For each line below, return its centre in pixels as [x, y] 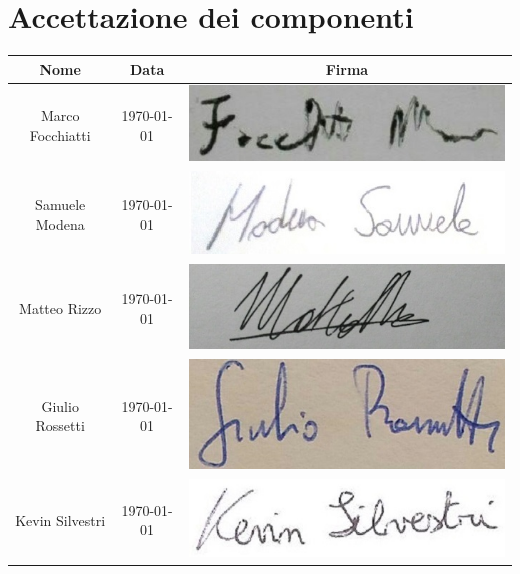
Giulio [60, 405]
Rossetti [60, 425]
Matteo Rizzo [60, 307]
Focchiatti [60, 134]
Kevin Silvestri [60, 519]
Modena [60, 223]
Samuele [60, 204]
